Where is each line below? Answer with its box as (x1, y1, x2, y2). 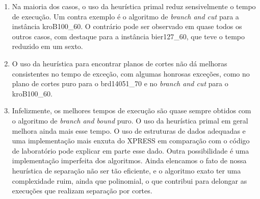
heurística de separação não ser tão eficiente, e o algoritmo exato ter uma (12, 165, 241, 176)
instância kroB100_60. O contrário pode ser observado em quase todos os (12, 21, 242, 32)
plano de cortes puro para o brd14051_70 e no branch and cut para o (12, 78, 228, 89)
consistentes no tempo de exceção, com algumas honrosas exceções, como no (12, 68, 250, 79)
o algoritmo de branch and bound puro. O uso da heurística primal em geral (12, 115, 248, 126)
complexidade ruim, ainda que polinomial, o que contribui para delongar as (12, 175, 247, 186)
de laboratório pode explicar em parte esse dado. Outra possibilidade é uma (12, 145, 249, 156)
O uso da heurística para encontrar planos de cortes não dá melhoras (12, 58, 227, 68)
